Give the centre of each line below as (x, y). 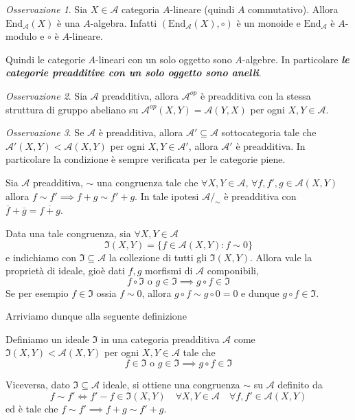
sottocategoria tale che (269, 132)
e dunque (260, 292)
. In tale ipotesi (167, 196)
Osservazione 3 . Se (45, 132)
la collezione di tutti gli (158, 257)
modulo (21, 36)
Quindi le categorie (45, 59)
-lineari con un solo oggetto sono (164, 59)
